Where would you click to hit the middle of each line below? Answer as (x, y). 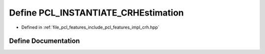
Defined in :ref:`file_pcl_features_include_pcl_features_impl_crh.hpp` (90, 27)
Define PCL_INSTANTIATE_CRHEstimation (96, 13)
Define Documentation (44, 41)
